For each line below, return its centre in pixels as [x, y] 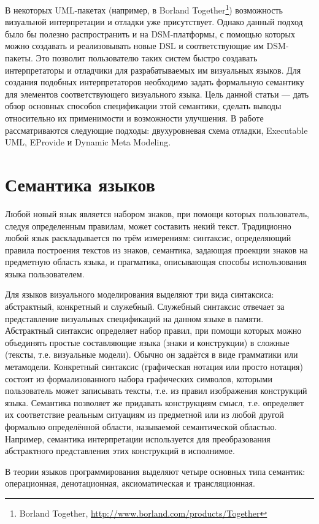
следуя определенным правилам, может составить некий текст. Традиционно [148, 225]
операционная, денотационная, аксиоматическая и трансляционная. [130, 483]
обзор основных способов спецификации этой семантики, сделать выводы [143, 106]
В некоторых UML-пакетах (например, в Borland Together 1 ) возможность [144, 9]
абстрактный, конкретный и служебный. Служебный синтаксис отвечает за [145, 306]
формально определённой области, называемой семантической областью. [141, 426]
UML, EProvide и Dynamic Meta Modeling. [88, 142]
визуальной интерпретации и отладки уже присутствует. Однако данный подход [154, 22]
